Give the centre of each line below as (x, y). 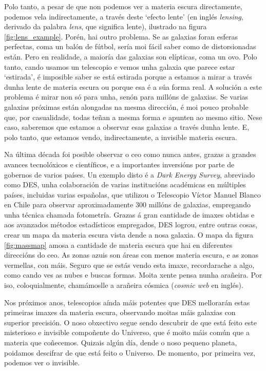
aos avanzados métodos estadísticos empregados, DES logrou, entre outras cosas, (131, 224)
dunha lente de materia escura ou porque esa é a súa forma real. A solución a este (133, 86)
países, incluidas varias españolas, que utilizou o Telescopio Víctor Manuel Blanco (132, 194)
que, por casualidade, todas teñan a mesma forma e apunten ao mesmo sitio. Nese (133, 117)
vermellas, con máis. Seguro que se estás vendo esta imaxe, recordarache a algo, (129, 265)
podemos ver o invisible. (42, 363)
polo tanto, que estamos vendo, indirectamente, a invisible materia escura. (121, 137)
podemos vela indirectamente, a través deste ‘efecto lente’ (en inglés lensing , (124, 16)
